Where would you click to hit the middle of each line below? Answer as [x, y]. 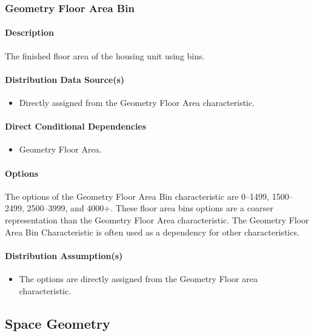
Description [30, 32]
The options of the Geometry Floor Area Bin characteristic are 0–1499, [137, 196]
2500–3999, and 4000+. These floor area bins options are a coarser [150, 208]
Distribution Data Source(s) [65, 79]
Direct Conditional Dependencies [76, 126]
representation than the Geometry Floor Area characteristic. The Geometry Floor [157, 220]
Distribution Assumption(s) [64, 255]
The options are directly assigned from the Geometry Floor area [138, 278]
